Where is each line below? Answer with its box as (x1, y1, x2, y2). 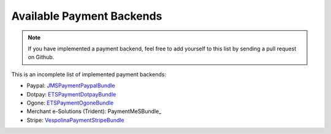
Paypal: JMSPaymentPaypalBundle (26, 82, 116, 89)
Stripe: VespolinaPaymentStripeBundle (26, 116, 125, 124)
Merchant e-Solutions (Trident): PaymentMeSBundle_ (26, 108, 162, 115)
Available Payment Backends (11, 9, 162, 23)
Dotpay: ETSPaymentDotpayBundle (26, 90, 116, 98)
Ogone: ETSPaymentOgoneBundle (26, 99, 114, 106)
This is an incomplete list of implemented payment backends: (11, 71, 167, 78)
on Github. (28, 53, 55, 61)
